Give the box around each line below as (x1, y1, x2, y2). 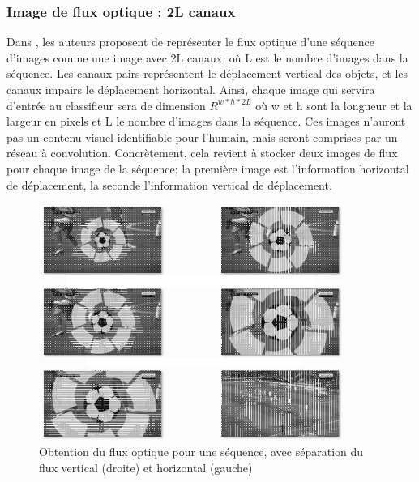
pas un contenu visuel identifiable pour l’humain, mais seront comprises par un (6, 128, 398, 145)
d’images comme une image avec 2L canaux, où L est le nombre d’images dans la (6, 49, 408, 66)
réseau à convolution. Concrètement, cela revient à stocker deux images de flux (6, 144, 398, 161)
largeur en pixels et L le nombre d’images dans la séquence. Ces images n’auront (6, 113, 406, 130)
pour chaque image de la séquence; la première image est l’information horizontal (6, 160, 409, 177)
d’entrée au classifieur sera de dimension (6, 96, 206, 113)
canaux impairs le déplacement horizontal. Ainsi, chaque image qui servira (6, 81, 375, 97)
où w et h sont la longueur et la (255, 96, 413, 113)
